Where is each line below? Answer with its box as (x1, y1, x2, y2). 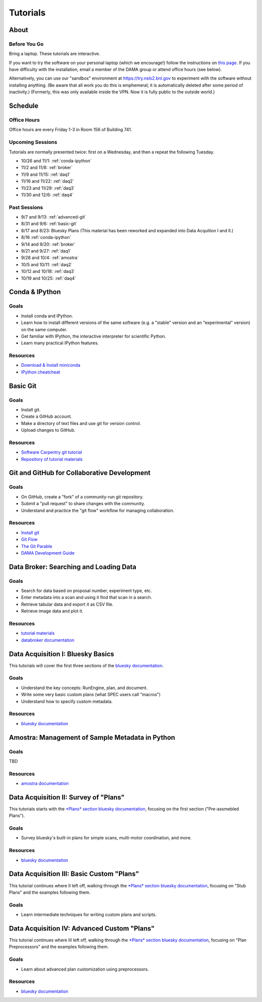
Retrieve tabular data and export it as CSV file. (21, 601, 114, 607)
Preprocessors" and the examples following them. (9, 944, 109, 950)
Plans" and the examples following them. (9, 889, 91, 895)
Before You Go (9, 40, 44, 47)
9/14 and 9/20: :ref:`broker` (21, 241, 76, 247)
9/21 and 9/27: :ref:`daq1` (21, 248, 71, 254)
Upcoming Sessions (9, 139, 58, 146)
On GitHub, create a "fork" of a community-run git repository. (21, 493, 144, 500)
